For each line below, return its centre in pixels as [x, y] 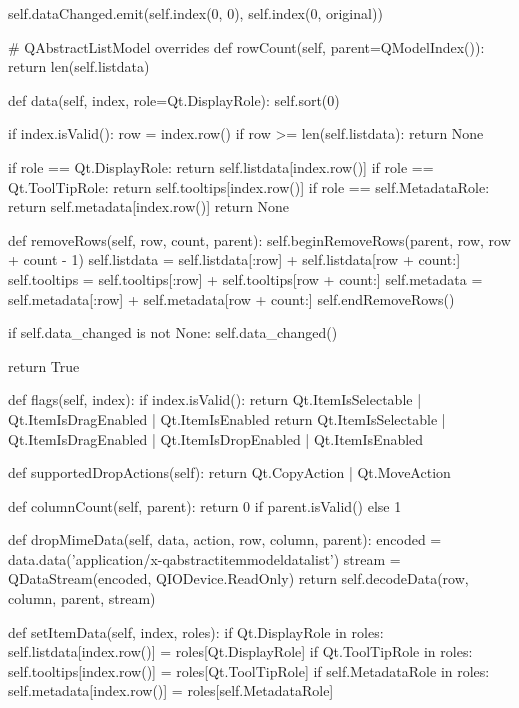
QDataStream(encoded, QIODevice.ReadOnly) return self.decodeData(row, [238, 578]
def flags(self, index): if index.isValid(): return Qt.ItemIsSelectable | [215, 399]
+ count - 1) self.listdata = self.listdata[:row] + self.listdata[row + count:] [234, 259]
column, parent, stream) [82, 598]
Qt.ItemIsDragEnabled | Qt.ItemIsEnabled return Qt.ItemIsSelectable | [227, 418]
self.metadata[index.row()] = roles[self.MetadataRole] [171, 690]
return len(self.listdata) [79, 66]
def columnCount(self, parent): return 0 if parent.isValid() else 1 [205, 505]
